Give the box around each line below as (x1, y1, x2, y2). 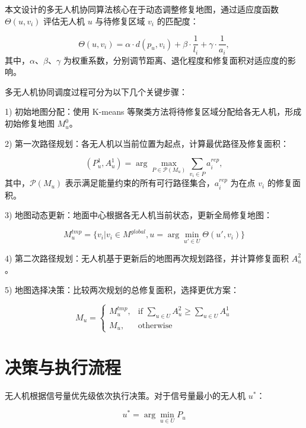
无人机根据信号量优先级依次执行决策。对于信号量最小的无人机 (5, 389, 246, 401)
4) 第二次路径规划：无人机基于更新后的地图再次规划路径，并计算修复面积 (5, 251, 289, 264)
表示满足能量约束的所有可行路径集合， (65, 177, 215, 189)
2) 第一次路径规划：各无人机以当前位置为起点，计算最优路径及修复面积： (5, 137, 289, 149)
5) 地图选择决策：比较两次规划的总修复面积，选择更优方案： (5, 283, 240, 295)
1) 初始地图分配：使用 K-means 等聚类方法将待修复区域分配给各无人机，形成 (5, 105, 302, 118)
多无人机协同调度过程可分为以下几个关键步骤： (5, 85, 187, 97)
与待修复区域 (95, 14, 145, 27)
